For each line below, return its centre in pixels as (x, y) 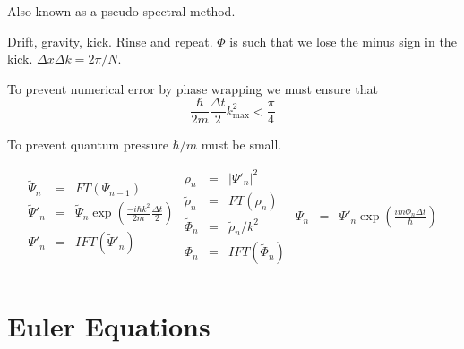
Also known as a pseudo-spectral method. (121, 11)
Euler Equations (109, 325)
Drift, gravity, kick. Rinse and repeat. (110, 41)
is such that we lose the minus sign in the (343, 41)
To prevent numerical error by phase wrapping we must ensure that (193, 88)
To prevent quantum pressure (88, 145)
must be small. (241, 145)
